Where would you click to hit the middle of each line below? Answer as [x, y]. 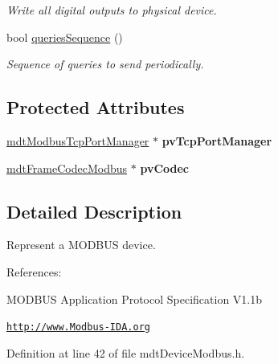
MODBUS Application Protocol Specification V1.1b [135, 299]
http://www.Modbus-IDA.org [78, 327]
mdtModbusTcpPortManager [78, 140]
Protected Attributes [96, 107]
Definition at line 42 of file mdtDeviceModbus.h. [126, 352]
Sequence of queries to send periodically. [105, 64]
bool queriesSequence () [65, 37]
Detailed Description [94, 211]
